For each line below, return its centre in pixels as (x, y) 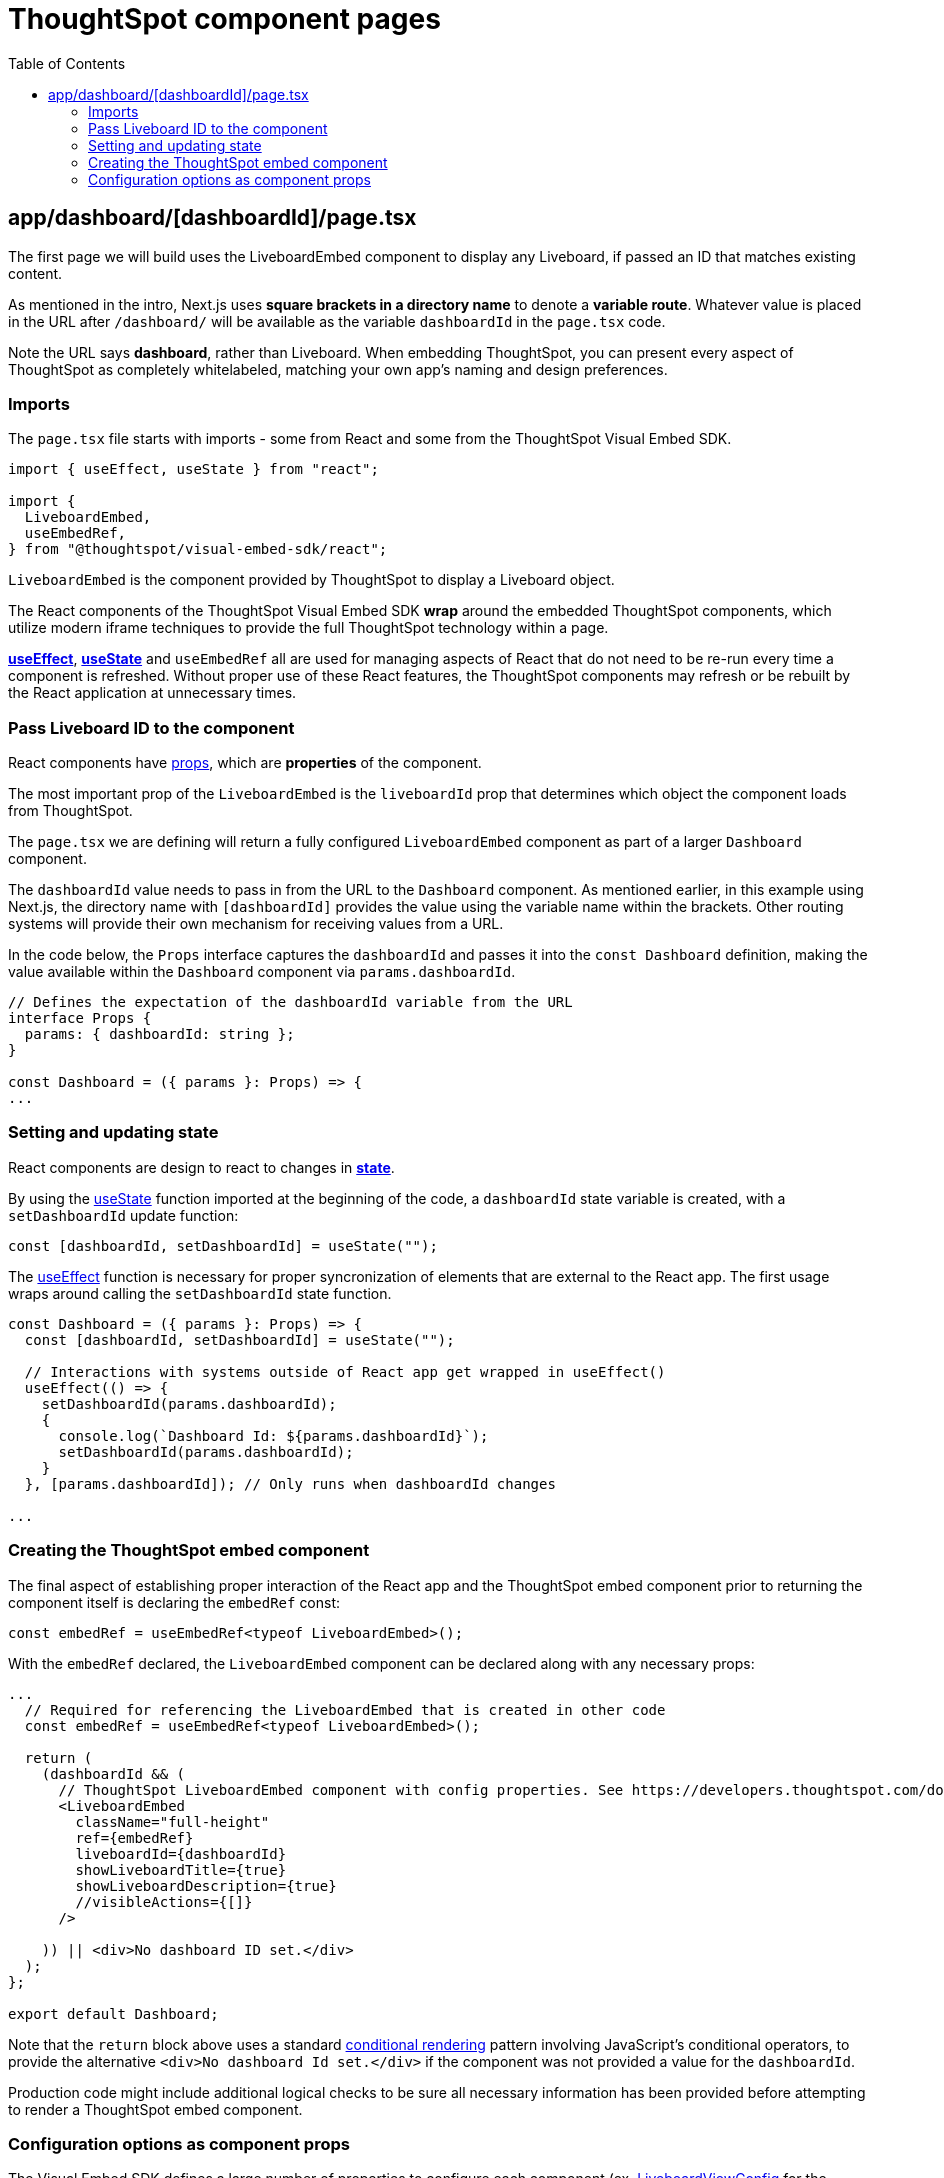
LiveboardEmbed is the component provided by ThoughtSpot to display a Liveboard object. (311, 580)
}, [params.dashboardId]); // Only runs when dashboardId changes (290, 1483)
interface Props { (80, 1018)
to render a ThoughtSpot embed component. (155, 2109)
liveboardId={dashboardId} (181, 1853)
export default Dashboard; (113, 2013)
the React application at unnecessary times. (152, 693)
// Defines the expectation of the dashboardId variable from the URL (290, 1002)
